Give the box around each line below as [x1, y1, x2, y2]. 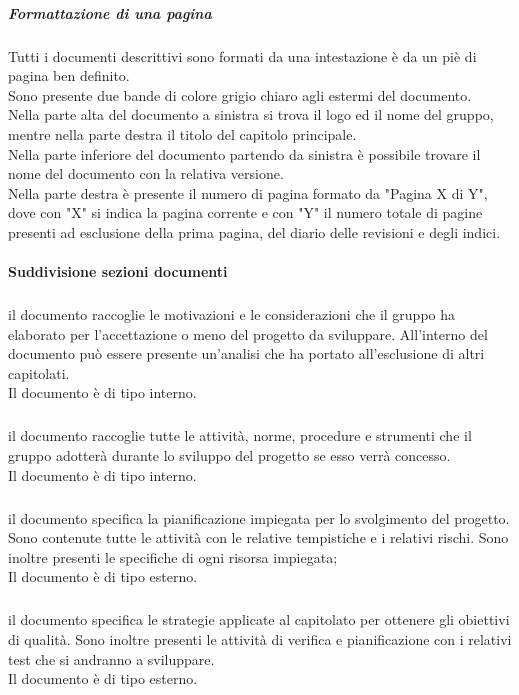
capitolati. [8, 362, 70, 383]
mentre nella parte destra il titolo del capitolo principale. [8, 123, 357, 144]
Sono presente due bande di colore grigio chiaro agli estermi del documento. [8, 84, 472, 105]
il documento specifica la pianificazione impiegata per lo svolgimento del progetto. [8, 507, 510, 528]
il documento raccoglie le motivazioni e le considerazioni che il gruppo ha [8, 304, 456, 325]
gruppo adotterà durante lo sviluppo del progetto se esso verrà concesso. [8, 445, 451, 465]
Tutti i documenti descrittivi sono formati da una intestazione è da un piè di [8, 45, 477, 66]
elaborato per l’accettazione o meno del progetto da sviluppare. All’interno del [8, 323, 488, 344]
